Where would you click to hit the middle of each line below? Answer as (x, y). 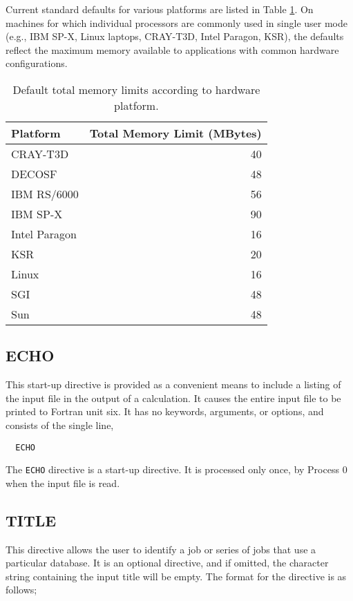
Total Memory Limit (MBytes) (175, 133)
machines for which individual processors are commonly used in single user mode (176, 22)
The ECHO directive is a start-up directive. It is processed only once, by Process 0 (176, 469)
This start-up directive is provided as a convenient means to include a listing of (173, 384)
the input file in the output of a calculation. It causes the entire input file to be (173, 398)
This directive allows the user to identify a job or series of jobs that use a (161, 549)
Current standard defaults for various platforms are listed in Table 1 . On (160, 9)
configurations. (37, 63)
